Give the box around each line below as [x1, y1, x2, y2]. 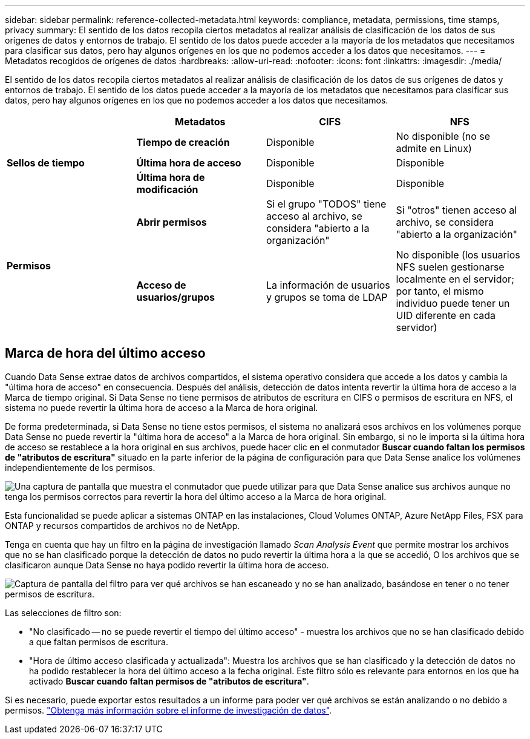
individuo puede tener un [396, 297, 510, 309]
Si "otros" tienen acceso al [396, 204, 517, 216]
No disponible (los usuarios [396, 249, 520, 261]
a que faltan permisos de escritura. [29, 636, 168, 647]
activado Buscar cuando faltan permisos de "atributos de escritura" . [29, 675, 309, 686]
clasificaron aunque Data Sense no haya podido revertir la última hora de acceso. [5, 559, 329, 570]
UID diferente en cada [396, 309, 496, 321]
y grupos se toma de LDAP [266, 291, 388, 303]
